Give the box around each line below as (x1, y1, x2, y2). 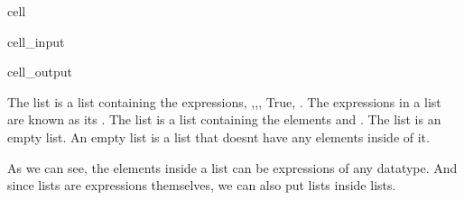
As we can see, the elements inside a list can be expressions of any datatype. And (7, 158, 458, 177)
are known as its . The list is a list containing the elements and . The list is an (7, 110, 441, 129)
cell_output (7, 62, 72, 81)
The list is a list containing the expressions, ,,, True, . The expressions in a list (7, 92, 441, 111)
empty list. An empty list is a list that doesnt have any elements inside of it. (7, 127, 430, 146)
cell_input (7, 32, 65, 50)
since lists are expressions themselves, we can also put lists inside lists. (7, 176, 396, 195)
